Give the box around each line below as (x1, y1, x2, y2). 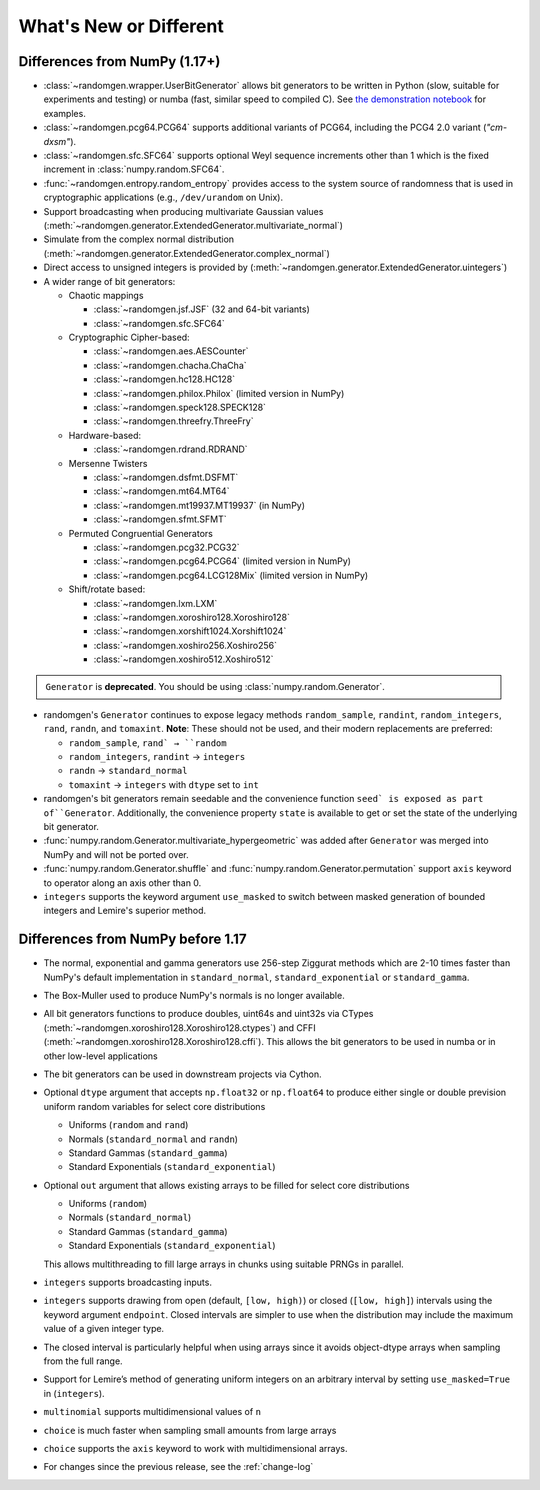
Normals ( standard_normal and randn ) (68, 1133, 239, 1145)
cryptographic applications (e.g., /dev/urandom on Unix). (43, 191, 284, 204)
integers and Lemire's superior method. (43, 905, 207, 917)
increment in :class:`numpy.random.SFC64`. (43, 163, 225, 175)
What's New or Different (18, 15, 224, 37)
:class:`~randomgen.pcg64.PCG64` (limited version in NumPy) (93, 555, 352, 567)
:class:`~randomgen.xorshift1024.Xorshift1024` (93, 625, 287, 637)
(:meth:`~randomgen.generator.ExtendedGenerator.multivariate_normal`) (43, 219, 344, 231)
